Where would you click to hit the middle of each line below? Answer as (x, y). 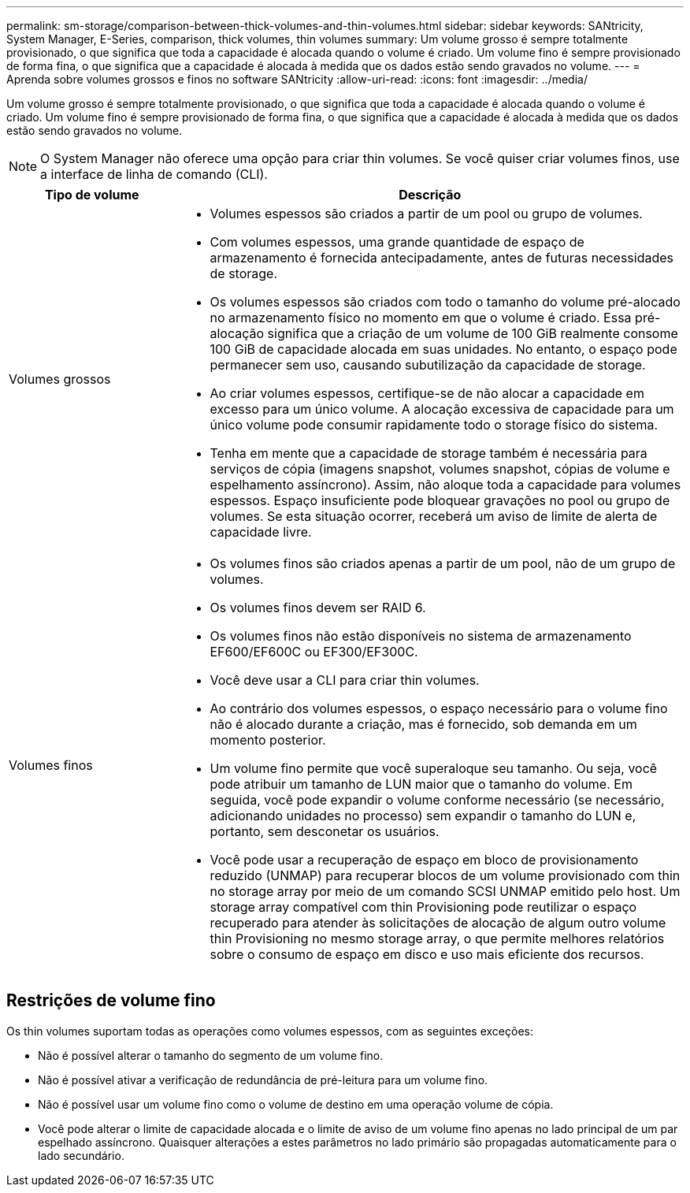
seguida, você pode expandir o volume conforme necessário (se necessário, (437, 800)
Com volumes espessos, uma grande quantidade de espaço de (397, 242)
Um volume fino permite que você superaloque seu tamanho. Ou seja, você (434, 768)
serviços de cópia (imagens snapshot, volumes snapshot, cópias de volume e (440, 469)
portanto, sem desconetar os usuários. (325, 831)
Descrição (430, 195)
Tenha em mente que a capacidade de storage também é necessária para (428, 453)
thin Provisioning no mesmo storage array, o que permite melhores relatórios (437, 938)
